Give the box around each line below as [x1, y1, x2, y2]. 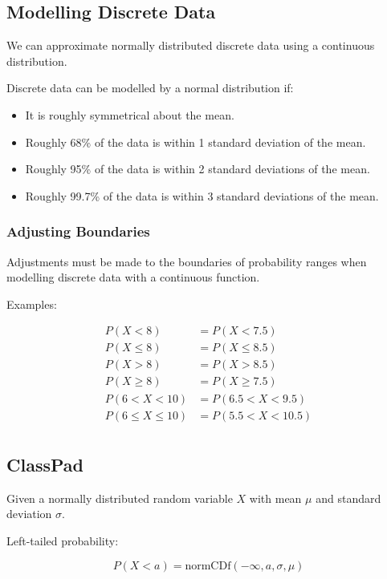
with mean [249, 489, 302, 506]
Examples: [6, 295, 57, 312]
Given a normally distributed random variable [6, 489, 233, 506]
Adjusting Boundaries [6, 221, 150, 241]
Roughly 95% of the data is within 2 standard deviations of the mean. [25, 160, 370, 177]
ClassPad [6, 451, 84, 476]
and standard [316, 489, 381, 506]
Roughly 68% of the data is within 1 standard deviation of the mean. [25, 133, 366, 150]
